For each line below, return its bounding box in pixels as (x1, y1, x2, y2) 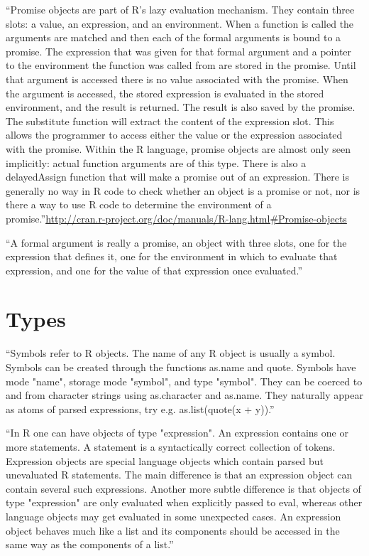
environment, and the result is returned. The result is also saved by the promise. (6, 100, 356, 114)
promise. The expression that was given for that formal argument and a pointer (6, 43, 352, 58)
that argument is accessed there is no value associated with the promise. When (6, 71, 348, 86)
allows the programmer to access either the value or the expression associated (6, 127, 343, 142)
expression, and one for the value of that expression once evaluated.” (6, 262, 303, 277)
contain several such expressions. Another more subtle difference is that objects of (6, 481, 361, 496)
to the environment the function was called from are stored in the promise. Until (6, 58, 356, 73)
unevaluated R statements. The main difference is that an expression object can (6, 467, 353, 482)
